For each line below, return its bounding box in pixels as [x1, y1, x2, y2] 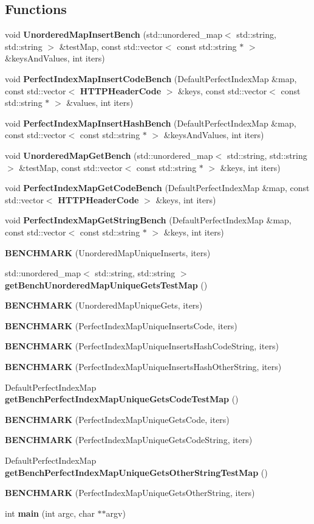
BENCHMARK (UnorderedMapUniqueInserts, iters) [5, 246, 211, 259]
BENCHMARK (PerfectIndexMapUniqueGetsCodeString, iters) [5, 433, 253, 446]
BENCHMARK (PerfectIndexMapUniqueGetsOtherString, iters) [5, 486, 255, 499]
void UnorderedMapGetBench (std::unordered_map [5, 148, 213, 161]
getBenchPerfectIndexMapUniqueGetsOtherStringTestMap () [5, 466, 268, 478]
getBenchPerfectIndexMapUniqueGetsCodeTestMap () [5, 393, 239, 405]
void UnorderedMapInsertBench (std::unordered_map [5, 28, 222, 41]
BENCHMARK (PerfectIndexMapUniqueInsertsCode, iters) [5, 319, 237, 332]
